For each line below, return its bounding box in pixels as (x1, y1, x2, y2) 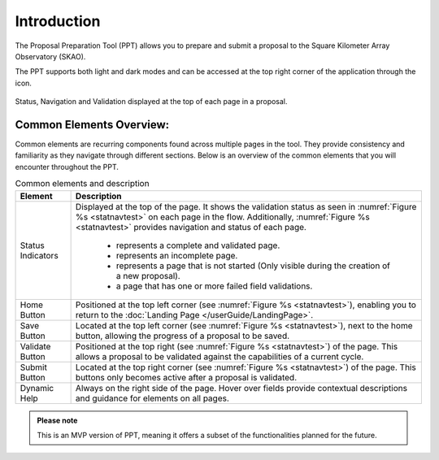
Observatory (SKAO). (15, 51, 86, 61)
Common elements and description (15, 178, 150, 189)
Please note (37, 415, 78, 425)
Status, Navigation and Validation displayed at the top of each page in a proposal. (15, 97, 288, 106)
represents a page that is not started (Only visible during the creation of (115, 260, 390, 271)
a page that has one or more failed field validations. (115, 280, 313, 292)
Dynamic (20, 382, 54, 393)
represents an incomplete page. (115, 250, 238, 261)
